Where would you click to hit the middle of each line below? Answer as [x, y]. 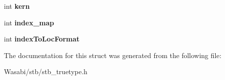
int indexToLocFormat [42, 39]
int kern [17, 6]
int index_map [29, 22]
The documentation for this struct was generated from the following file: [113, 55]
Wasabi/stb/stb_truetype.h [46, 71]
